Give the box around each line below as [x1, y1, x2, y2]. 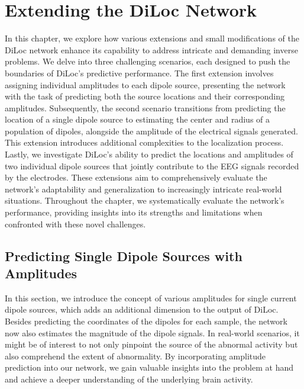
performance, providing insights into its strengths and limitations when [5, 206, 263, 218]
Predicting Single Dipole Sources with [5, 246, 242, 265]
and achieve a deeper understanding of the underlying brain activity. [5, 372, 253, 385]
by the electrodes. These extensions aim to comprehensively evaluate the [5, 171, 267, 184]
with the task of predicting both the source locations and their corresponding [5, 90, 285, 102]
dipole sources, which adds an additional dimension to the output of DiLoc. [5, 303, 279, 316]
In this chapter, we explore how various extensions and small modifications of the [5, 32, 299, 44]
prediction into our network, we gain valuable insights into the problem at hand [5, 361, 294, 374]
